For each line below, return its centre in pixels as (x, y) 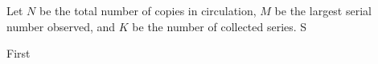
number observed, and (61, 26)
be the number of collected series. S (220, 26)
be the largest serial (323, 10)
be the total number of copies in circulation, (148, 10)
